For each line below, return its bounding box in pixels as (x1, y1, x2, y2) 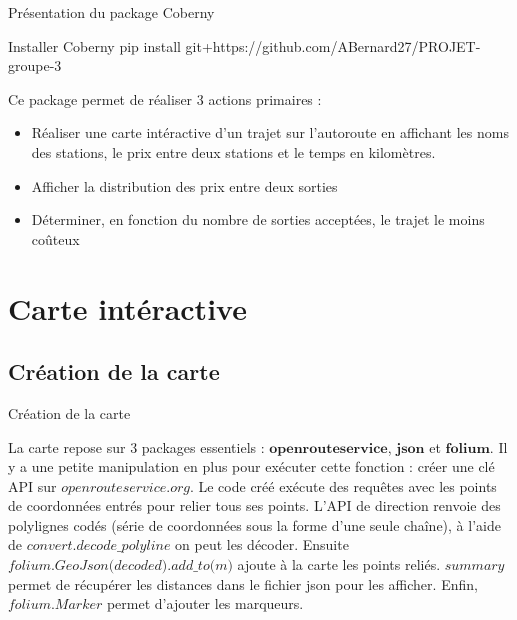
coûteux (31, 228, 80, 249)
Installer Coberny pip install (8, 35, 181, 56)
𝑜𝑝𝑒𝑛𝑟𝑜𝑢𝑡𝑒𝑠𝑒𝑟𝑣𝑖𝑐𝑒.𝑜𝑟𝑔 (61, 480, 190, 495)
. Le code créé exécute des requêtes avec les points (189, 475, 497, 496)
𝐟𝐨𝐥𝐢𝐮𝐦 (445, 441, 490, 456)
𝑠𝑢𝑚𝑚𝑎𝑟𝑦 (444, 559, 505, 574)
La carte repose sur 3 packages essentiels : (8, 436, 265, 457)
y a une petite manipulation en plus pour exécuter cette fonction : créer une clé (8, 456, 495, 477)
